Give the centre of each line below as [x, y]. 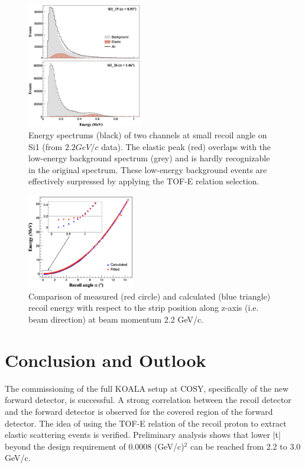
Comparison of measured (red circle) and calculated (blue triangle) [150, 296]
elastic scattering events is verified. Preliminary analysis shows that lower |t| [143, 435]
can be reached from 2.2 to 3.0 [245, 446]
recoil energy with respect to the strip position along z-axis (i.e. [144, 308]
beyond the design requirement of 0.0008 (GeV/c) [95, 446]
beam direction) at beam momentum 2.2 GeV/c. [116, 319]
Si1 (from [46, 146]
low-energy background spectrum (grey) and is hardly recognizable [149, 158]
